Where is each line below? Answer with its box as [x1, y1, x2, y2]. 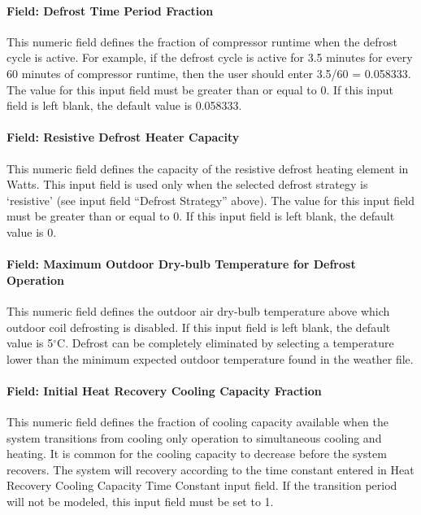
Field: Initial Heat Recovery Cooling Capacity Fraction [7, 382, 322, 399]
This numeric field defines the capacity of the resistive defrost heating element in [7, 159, 409, 177]
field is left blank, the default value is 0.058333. [7, 97, 242, 114]
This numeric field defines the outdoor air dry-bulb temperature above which [7, 302, 390, 319]
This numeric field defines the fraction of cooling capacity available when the [7, 413, 389, 430]
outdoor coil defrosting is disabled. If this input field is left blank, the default [7, 318, 391, 335]
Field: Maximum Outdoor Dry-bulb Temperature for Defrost [7, 255, 356, 273]
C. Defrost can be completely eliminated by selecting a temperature [57, 334, 394, 351]
